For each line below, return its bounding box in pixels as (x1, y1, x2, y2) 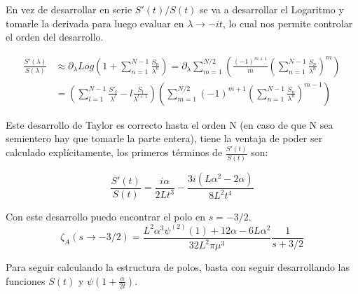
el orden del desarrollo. (6, 29, 104, 44)
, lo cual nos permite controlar (222, 15, 353, 30)
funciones (6, 273, 46, 288)
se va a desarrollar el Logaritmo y (200, 2, 344, 16)
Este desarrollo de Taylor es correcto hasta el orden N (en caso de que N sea (6, 117, 333, 132)
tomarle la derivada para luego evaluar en (6, 15, 184, 30)
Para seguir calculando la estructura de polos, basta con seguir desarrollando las (6, 260, 350, 274)
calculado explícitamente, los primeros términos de (6, 145, 223, 160)
